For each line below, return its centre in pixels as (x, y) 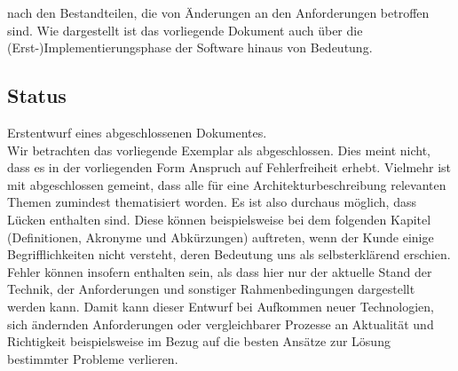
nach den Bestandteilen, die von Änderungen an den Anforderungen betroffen (218, 12)
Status (37, 95)
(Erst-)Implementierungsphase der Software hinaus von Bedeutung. (190, 47)
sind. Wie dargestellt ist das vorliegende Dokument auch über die (185, 30)
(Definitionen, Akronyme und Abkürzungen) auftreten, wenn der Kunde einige (221, 237)
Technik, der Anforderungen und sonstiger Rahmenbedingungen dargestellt (211, 289)
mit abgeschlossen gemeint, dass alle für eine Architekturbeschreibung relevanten (227, 184)
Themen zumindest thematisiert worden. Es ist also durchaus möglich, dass (212, 202)
